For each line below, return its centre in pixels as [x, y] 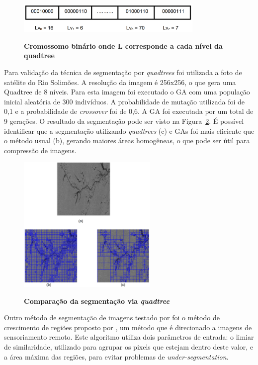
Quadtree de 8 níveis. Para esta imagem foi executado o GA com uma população [127, 92]
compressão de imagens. [40, 150]
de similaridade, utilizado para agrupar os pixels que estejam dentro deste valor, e [129, 347]
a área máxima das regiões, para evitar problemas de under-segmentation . [116, 356]
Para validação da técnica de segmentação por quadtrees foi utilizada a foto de [123, 72]
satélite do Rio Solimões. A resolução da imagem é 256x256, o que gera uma [120, 82]
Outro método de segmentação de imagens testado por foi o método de [112, 318]
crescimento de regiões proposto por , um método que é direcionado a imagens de [128, 327]
